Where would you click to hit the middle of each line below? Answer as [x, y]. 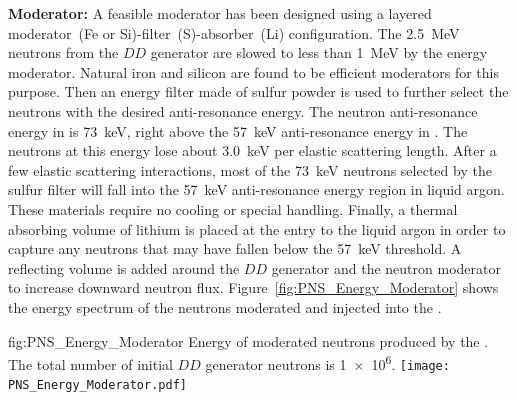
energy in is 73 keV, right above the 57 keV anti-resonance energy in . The [238, 130]
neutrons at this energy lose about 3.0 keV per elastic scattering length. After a [252, 150]
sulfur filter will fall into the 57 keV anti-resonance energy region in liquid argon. [256, 189]
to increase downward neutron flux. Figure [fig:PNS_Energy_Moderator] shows [253, 287]
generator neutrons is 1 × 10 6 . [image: [327, 362]
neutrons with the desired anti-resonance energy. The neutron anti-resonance [243, 110]
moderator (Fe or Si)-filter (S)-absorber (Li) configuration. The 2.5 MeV [234, 32]
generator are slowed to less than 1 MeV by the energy [319, 52]
